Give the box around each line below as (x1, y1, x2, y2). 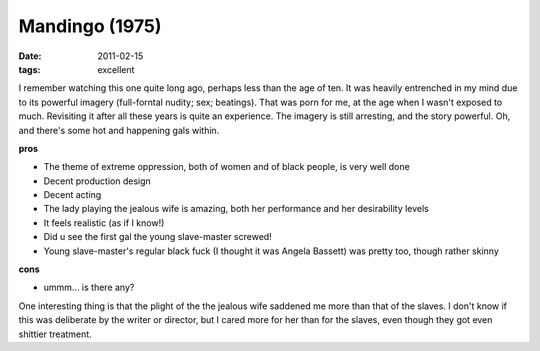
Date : (18, 50, 42, 62)
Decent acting (43, 189, 102, 201)
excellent (97, 63, 135, 75)
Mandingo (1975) (18, 15, 162, 37)
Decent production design (43, 175, 152, 187)
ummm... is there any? (43, 281, 135, 294)
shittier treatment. (18, 328, 92, 340)
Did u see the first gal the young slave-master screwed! (43, 231, 272, 243)
